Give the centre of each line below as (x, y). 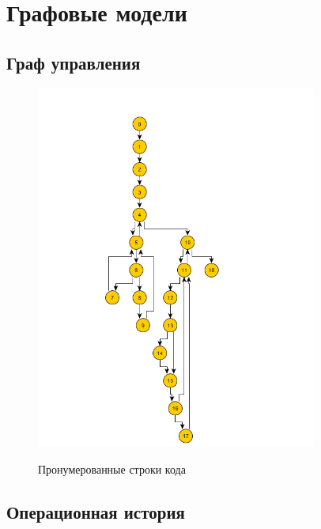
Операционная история (96, 511)
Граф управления (74, 62)
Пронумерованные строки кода (112, 469)
